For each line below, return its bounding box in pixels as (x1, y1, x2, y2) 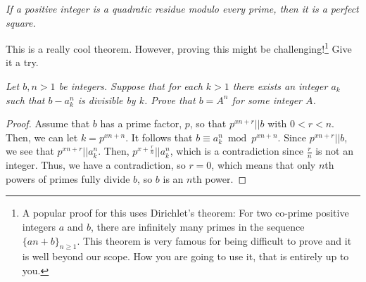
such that (6, 92, 45, 107)
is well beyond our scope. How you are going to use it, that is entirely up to (22, 249, 349, 264)
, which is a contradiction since (170, 143, 303, 158)
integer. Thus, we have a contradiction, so (6, 158, 186, 172)
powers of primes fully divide (6, 171, 130, 186)
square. (6, 15, 36, 30)
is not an (315, 143, 353, 158)
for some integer (232, 92, 302, 107)
